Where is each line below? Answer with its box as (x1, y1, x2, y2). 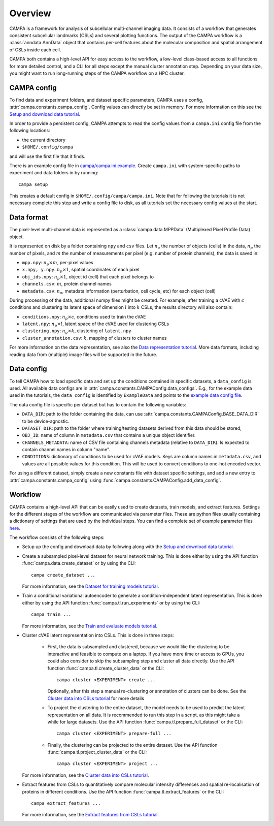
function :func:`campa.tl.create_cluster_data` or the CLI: (47, 665, 164, 671)
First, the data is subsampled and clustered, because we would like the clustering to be (47, 644, 230, 650)
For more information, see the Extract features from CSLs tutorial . (22, 812, 159, 818)
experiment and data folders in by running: (9, 170, 98, 176)
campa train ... (31, 612, 72, 617)
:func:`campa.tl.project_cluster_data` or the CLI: (47, 749, 147, 755)
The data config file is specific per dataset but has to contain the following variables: (9, 401, 186, 407)
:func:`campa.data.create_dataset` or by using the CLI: (22, 560, 136, 566)
